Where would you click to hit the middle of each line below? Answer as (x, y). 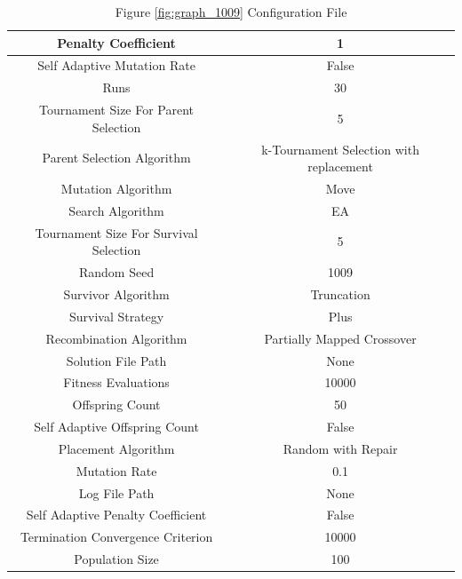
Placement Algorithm (116, 448)
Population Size (116, 559)
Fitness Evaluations (116, 382)
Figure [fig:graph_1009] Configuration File (231, 12)
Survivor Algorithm (116, 293)
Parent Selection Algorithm (116, 158)
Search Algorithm (116, 210)
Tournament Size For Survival (116, 232)
